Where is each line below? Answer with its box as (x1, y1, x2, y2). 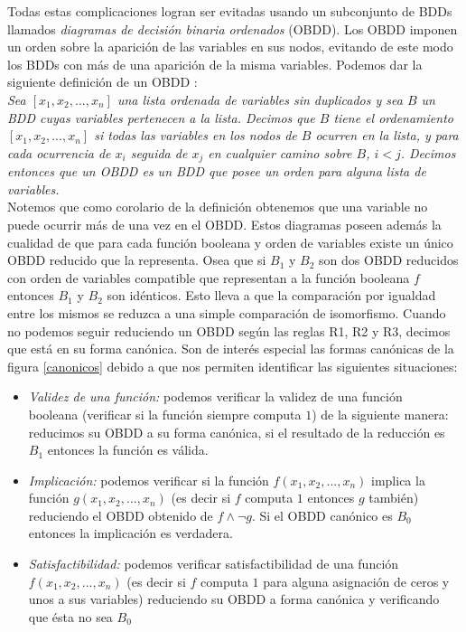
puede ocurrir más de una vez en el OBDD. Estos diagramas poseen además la (7, 214, 442, 233)
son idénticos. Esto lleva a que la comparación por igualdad (107, 286, 436, 305)
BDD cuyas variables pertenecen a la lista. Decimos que (7, 108, 315, 127)
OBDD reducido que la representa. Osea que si (7, 250, 266, 269)
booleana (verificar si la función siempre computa (28, 404, 302, 423)
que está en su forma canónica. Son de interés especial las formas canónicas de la (7, 339, 454, 358)
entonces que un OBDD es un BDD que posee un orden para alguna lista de (7, 162, 426, 181)
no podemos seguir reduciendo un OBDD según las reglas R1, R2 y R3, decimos (7, 321, 451, 340)
